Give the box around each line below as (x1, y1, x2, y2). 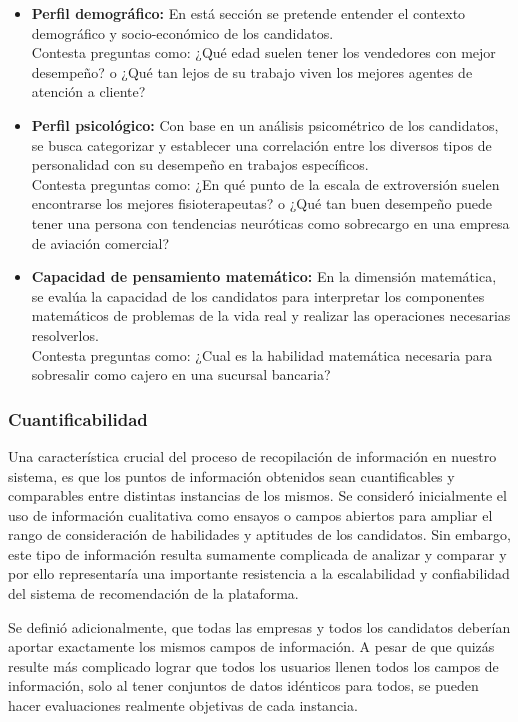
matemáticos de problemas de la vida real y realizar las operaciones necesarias (31, 305, 511, 326)
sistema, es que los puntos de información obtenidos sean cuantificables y (8, 465, 455, 486)
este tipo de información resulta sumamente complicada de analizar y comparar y (8, 543, 507, 564)
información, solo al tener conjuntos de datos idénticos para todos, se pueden (8, 675, 479, 696)
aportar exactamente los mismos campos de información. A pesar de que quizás (8, 636, 495, 657)
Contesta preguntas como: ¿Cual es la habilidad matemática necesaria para (31, 344, 493, 365)
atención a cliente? (31, 81, 146, 102)
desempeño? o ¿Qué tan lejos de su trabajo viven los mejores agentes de (31, 61, 473, 82)
